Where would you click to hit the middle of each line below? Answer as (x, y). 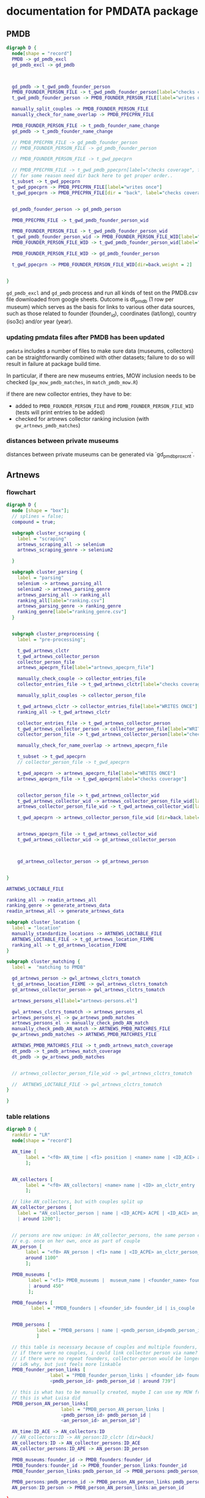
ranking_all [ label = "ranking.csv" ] (61, 601)
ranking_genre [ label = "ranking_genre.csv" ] (72, 612)
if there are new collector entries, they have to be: (69, 394)
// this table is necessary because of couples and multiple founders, (105, 1347)
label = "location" (37, 928)
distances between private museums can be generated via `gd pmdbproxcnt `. (101, 455)
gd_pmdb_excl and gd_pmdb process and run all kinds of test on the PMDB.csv (102, 293)
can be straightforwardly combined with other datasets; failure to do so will (101, 357)
